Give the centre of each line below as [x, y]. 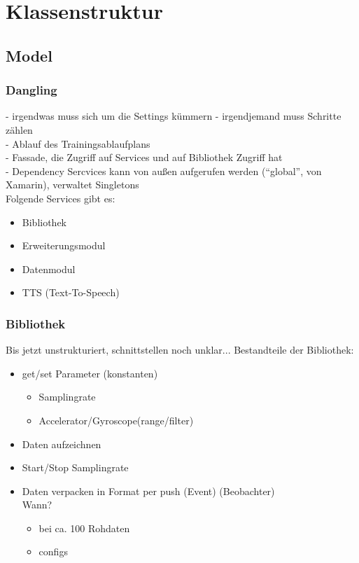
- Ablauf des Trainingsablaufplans [78, 143]
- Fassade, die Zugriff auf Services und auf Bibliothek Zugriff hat [144, 157]
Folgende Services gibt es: [61, 198]
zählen [19, 129]
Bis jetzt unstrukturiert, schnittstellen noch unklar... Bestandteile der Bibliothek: [180, 350]
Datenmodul [49, 269]
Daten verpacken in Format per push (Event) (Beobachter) [148, 491]
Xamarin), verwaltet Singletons [72, 185]
